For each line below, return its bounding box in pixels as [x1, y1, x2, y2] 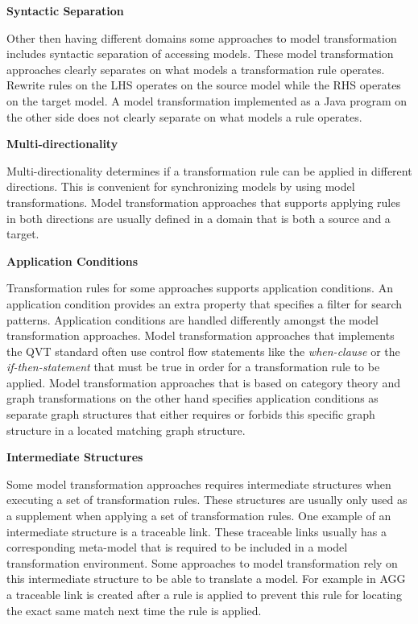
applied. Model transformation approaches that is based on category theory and [6, 374, 400, 391]
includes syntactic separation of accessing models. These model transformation [6, 45, 394, 62]
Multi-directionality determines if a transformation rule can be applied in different [6, 162, 412, 179]
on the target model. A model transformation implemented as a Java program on [6, 92, 408, 109]
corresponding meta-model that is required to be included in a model [6, 539, 348, 556]
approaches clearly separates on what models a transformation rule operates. [6, 60, 385, 77]
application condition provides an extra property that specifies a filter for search [6, 295, 403, 312]
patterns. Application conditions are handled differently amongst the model [6, 311, 379, 328]
